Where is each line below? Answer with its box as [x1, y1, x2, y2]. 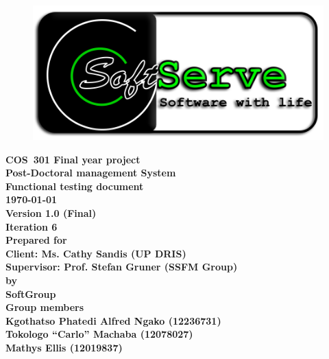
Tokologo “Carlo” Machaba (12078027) [5, 327, 193, 341]
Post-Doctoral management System [5, 165, 176, 180]
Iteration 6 [5, 219, 58, 233]
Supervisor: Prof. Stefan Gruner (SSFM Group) [5, 259, 238, 274]
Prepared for [5, 233, 67, 247]
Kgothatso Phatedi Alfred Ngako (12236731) [5, 313, 221, 327]
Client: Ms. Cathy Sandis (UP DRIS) [5, 246, 186, 260]
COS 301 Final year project [5, 152, 141, 166]
